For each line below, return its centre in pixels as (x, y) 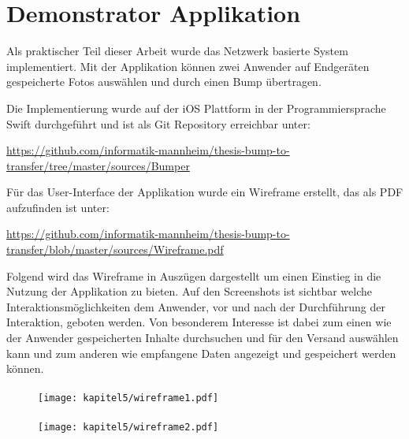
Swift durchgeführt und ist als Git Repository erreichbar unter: (158, 123)
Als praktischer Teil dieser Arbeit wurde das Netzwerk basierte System (177, 51)
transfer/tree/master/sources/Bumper (98, 165)
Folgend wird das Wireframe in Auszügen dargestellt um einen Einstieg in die (194, 275)
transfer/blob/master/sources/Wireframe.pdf (115, 249)
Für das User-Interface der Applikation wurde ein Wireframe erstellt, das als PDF (205, 192)
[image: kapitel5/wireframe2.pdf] (128, 427)
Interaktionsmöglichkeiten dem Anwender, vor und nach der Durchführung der (196, 306)
